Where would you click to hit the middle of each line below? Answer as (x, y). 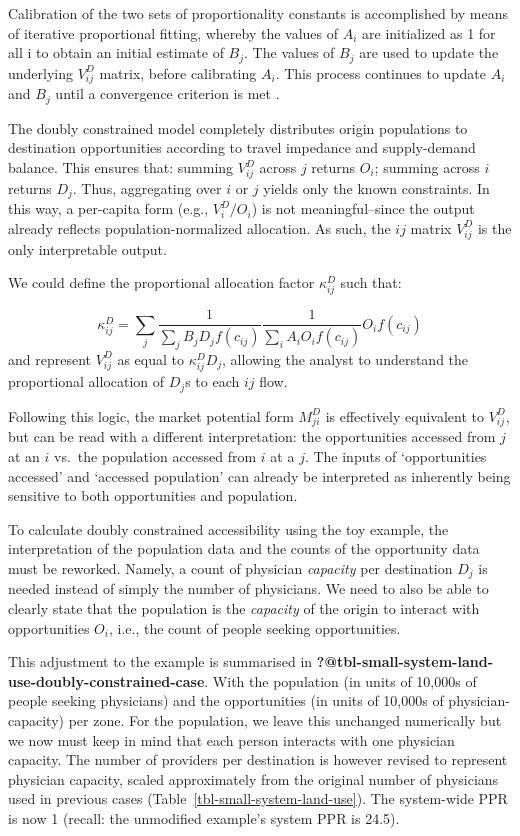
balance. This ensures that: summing (121, 167)
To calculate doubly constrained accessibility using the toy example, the (228, 528)
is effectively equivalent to (404, 415)
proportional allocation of (86, 381)
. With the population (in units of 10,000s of (340, 680)
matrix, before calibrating (178, 72)
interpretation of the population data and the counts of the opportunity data (244, 548)
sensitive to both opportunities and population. (153, 495)
